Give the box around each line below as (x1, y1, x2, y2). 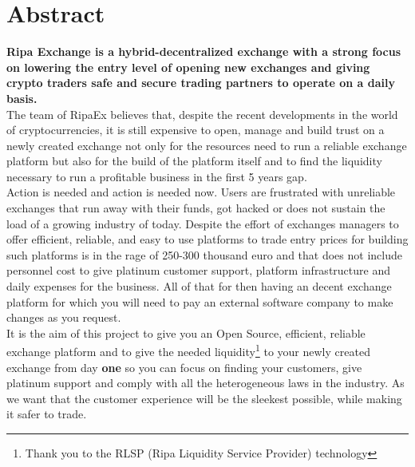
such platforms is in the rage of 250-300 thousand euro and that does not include (6, 246, 402, 263)
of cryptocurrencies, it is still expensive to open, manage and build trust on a (6, 121, 385, 138)
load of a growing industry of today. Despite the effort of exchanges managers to (6, 215, 399, 232)
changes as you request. (6, 309, 121, 326)
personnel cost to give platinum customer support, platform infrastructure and (6, 262, 390, 279)
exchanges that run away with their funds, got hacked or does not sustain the (6, 200, 385, 216)
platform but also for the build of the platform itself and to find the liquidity (6, 152, 382, 169)
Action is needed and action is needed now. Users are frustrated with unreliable (6, 184, 396, 200)
